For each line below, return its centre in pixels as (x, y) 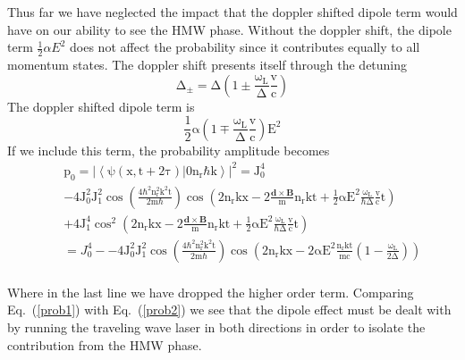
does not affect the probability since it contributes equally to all (245, 47)
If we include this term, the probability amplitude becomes (169, 150)
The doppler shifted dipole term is (101, 106)
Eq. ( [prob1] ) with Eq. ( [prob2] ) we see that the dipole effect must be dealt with (229, 310)
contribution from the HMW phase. (105, 344)
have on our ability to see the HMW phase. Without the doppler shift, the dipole (229, 29)
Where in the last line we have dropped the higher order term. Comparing (211, 292)
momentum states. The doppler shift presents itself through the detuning (207, 65)
